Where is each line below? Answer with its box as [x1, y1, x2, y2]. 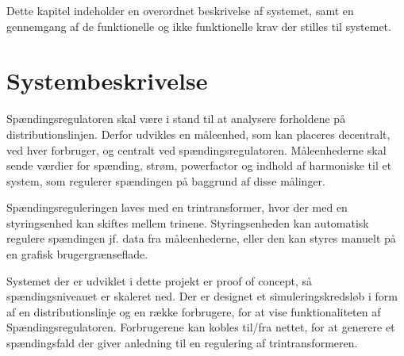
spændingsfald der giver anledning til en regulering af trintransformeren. [6, 335, 358, 351]
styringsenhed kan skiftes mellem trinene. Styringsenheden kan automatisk [6, 214, 369, 231]
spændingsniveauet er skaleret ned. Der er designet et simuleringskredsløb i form [6, 288, 398, 304]
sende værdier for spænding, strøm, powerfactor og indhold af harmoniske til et [6, 157, 392, 174]
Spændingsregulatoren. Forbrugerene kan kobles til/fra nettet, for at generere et [6, 319, 395, 335]
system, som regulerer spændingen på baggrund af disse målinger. [6, 172, 325, 189]
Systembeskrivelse [6, 64, 208, 97]
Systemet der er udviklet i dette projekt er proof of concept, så [6, 272, 312, 289]
